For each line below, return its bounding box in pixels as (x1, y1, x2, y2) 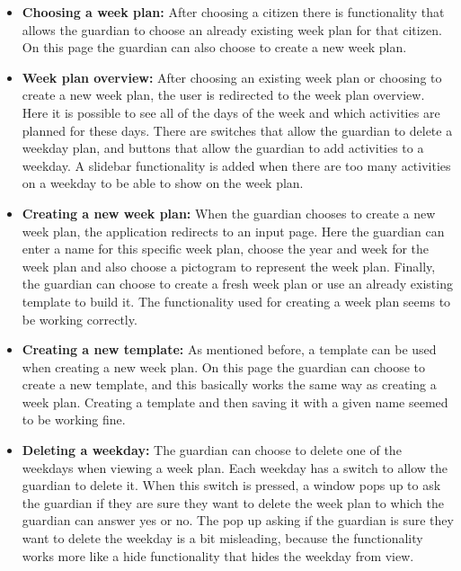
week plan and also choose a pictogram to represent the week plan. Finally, (22, 256, 436, 275)
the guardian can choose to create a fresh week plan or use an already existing (22, 274, 453, 293)
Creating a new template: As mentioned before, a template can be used (22, 340, 437, 359)
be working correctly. (22, 309, 137, 328)
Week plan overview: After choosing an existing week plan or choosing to (22, 67, 442, 86)
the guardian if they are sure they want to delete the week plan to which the (22, 493, 444, 512)
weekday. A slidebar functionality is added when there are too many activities (22, 156, 451, 174)
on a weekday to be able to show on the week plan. (22, 174, 304, 192)
